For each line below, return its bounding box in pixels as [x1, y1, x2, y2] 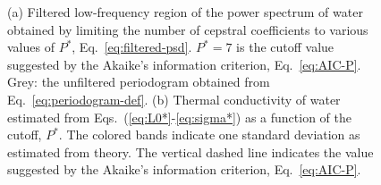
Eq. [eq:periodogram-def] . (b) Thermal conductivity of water [7, 89, 341, 108]
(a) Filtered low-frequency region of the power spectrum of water [7, 3, 363, 21]
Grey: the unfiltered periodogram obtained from [7, 72, 270, 91]
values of [7, 38, 55, 56]
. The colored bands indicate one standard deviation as [58, 125, 360, 144]
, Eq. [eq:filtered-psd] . [72, 38, 192, 56]
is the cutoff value [236, 38, 334, 56]
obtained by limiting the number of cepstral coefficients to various [7, 20, 368, 38]
